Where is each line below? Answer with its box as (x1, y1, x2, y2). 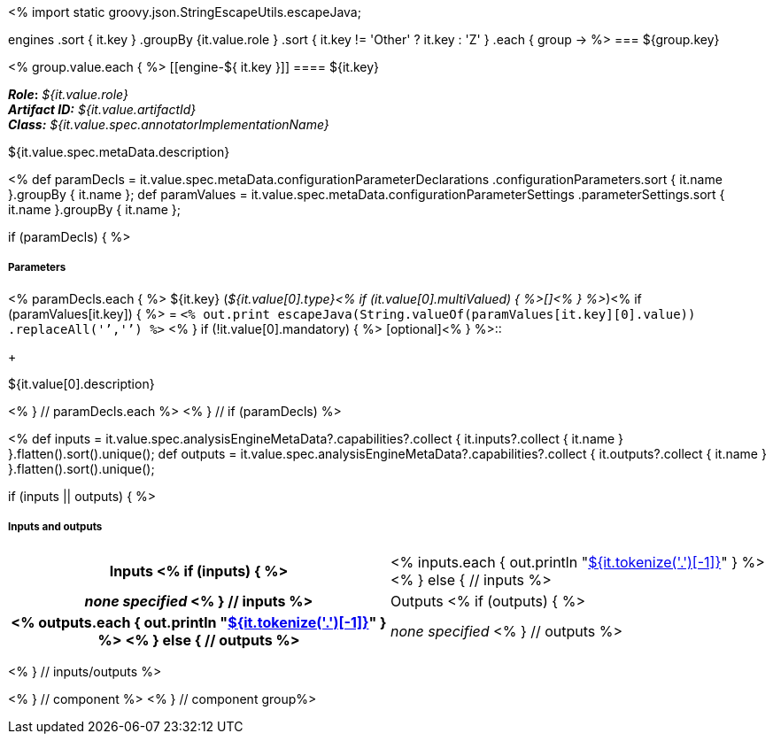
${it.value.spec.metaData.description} (8, 144, 230, 159)
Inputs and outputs (8, 521, 103, 534)
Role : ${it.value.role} (8, 87, 128, 102)
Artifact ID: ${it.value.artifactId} (8, 102, 197, 117)
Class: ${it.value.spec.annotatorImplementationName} (8, 117, 329, 132)
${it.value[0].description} (8, 375, 155, 391)
